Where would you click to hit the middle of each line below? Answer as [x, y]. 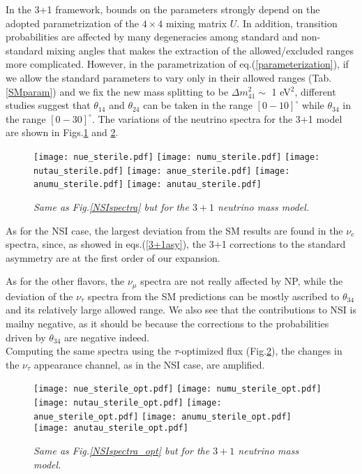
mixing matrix [196, 23]
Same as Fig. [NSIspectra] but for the [111, 206]
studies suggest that [48, 105]
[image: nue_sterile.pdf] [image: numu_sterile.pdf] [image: [177, 157]
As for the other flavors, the [65, 281]
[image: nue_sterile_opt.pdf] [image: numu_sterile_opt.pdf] [178, 389]
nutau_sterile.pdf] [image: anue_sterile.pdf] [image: [162, 171]
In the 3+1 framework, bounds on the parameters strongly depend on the [163, 9]
